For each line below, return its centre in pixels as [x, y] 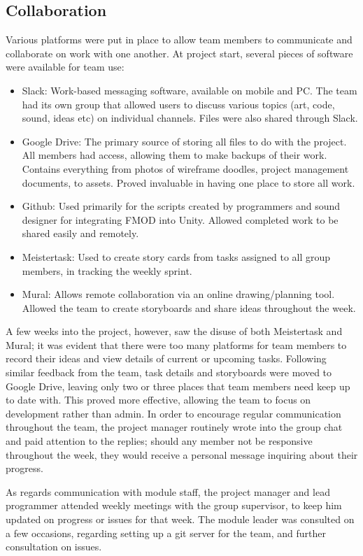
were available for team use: [65, 67]
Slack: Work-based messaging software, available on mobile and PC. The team [190, 90]
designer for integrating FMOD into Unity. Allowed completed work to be [180, 219]
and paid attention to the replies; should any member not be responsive [159, 441]
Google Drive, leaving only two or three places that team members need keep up [178, 386]
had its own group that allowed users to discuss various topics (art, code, [178, 104]
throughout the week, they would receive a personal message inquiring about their [182, 454]
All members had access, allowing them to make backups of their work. [175, 155]
